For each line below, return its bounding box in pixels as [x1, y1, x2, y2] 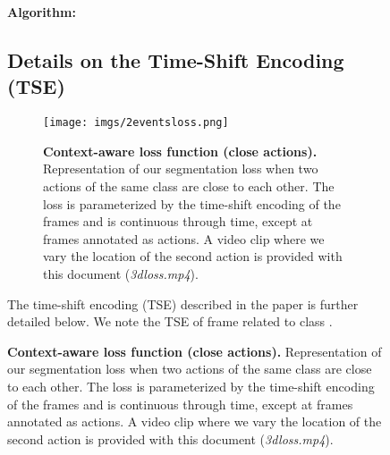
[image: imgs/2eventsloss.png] [43, 116, 229, 130]
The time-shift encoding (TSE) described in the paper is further [7, 294, 359, 313]
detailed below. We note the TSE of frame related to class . [7, 312, 333, 331]
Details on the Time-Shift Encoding [7, 46, 344, 73]
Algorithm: [7, 3, 76, 21]
